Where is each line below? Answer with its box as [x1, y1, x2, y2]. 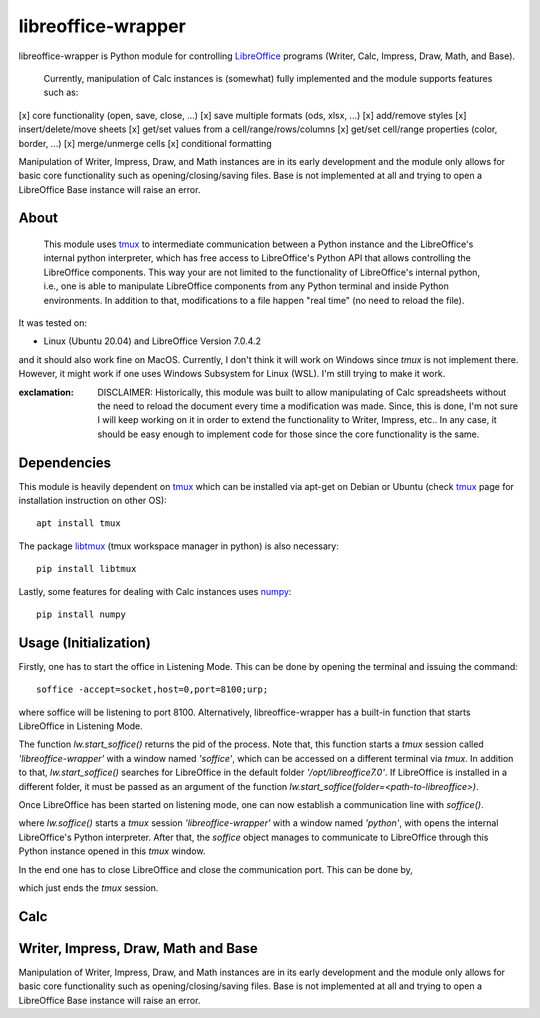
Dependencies [18, 454, 112, 471]
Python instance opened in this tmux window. [18, 845, 206, 857]
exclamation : [18, 386, 74, 398]
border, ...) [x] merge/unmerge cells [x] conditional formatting [18, 137, 272, 149]
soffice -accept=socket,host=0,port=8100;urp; [36, 684, 269, 695]
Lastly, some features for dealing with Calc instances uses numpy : [18, 585, 292, 597]
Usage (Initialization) [18, 634, 152, 651]
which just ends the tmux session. [18, 882, 159, 894]
